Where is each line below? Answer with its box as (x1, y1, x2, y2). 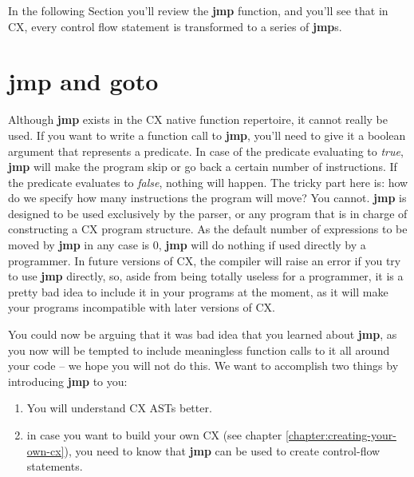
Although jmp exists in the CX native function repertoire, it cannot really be (8, 111, 388, 128)
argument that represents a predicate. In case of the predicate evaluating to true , (8, 142, 404, 159)
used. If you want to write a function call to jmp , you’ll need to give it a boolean (8, 126, 406, 143)
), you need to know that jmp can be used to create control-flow (64, 442, 380, 459)
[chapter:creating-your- (285, 427, 396, 443)
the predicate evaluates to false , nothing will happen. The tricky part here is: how (8, 173, 408, 190)
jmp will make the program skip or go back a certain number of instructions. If (8, 158, 397, 175)
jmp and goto (8, 65, 159, 97)
